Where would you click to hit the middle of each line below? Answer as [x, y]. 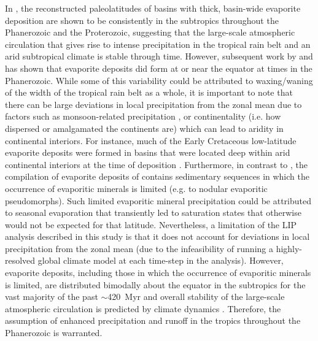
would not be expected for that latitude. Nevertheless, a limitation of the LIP [151, 224]
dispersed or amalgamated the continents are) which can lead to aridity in [144, 128]
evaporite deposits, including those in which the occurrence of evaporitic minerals [158, 273]
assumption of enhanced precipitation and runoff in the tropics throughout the [153, 320]
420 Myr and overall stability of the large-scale [196, 297]
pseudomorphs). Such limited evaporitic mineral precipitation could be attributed [158, 200]
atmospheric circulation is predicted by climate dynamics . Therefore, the [143, 308]
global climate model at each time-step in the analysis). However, [161, 260]
